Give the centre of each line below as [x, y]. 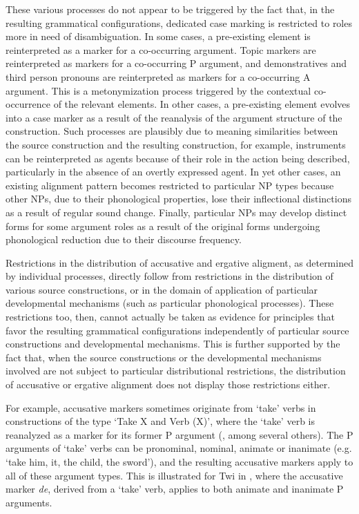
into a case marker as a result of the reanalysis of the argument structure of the [174, 117]
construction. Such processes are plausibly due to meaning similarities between [172, 131]
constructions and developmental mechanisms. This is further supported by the [173, 344]
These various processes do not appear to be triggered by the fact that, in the [170, 9]
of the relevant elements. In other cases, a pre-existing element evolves [202, 104]
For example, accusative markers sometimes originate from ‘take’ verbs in [161, 407]
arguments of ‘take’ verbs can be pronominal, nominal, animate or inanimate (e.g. [179, 448]
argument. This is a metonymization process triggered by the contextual [158, 90]
